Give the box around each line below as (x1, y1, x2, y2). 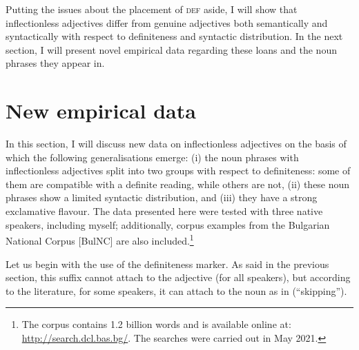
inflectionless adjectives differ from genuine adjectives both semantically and (6, 15, 328, 30)
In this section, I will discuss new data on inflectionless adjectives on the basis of (6, 136, 347, 151)
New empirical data (6, 96, 196, 125)
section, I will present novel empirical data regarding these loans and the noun (6, 42, 337, 56)
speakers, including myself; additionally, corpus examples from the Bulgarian (6, 217, 330, 231)
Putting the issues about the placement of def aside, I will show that (6, 2, 298, 16)
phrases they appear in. (6, 56, 105, 70)
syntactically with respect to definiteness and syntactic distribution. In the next (6, 29, 343, 43)
